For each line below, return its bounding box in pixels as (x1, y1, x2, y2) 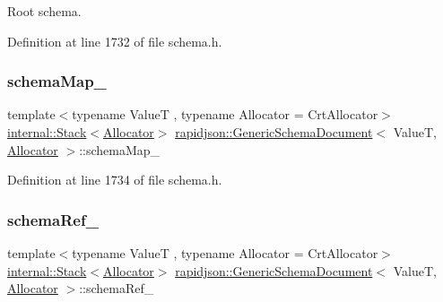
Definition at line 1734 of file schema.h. (7, 170, 222, 189)
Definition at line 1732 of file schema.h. (7, 31, 222, 50)
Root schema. (7, 2, 82, 20)
